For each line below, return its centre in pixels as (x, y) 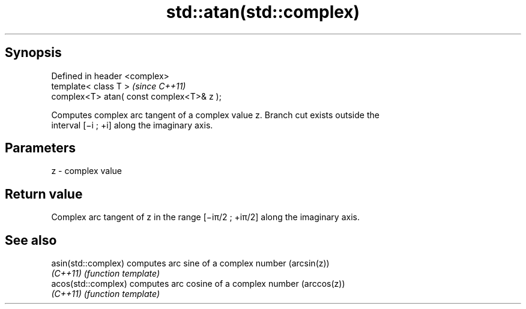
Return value (44, 194)
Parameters (40, 148)
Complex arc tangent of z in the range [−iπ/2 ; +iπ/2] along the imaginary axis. (205, 217)
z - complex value (86, 171)
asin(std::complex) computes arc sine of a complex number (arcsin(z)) (190, 263)
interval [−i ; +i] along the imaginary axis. (132, 125)
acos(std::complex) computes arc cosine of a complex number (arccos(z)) (198, 284)
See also (31, 240)
